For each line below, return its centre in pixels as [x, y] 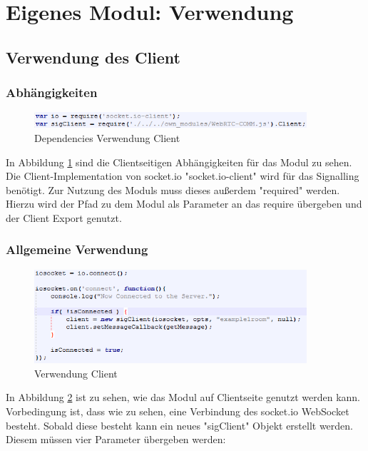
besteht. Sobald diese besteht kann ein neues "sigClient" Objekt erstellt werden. [180, 425]
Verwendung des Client [93, 57]
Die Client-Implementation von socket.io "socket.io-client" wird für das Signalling [183, 176]
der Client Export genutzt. [64, 217]
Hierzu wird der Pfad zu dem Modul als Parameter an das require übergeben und [184, 204]
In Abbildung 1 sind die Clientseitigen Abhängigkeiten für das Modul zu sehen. [179, 162]
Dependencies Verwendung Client [107, 137]
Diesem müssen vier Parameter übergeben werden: [116, 439]
